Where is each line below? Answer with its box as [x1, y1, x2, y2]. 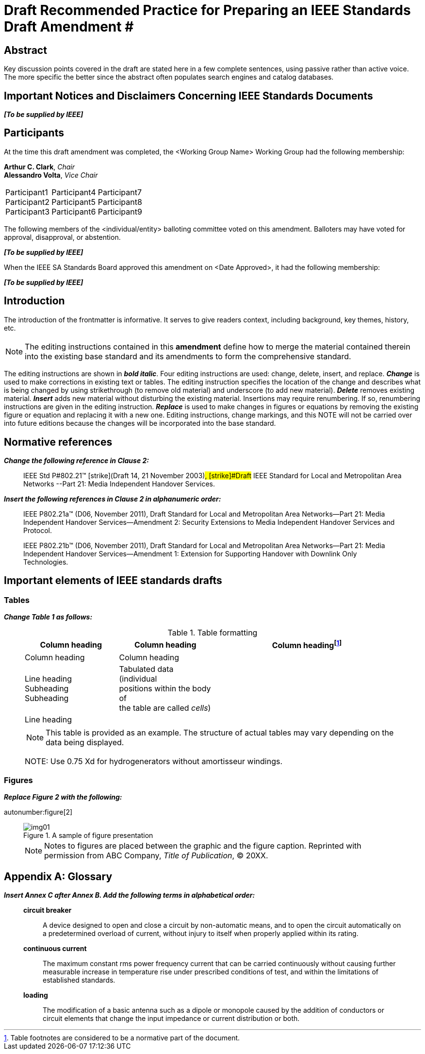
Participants [4, 127, 64, 139]
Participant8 [98, 197, 142, 207]
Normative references [4, 435, 113, 448]
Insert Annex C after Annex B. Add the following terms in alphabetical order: [4, 891, 255, 900]
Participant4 [51, 187, 96, 197]
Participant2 [5, 197, 49, 207]
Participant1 [5, 187, 48, 197]
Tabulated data [119, 664, 174, 674]
